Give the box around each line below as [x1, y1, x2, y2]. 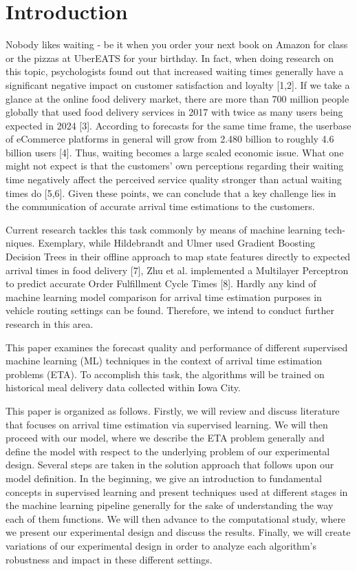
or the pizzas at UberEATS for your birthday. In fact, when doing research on [6, 50, 334, 65]
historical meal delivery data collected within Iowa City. [6, 380, 241, 395]
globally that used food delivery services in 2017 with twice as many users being [6, 105, 343, 119]
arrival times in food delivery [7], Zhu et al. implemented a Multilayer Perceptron [6, 262, 349, 277]
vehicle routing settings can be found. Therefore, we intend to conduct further [6, 303, 334, 318]
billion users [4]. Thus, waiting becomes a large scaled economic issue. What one [6, 145, 344, 159]
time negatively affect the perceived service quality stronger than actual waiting [6, 172, 342, 187]
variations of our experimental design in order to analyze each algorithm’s [6, 538, 316, 552]
